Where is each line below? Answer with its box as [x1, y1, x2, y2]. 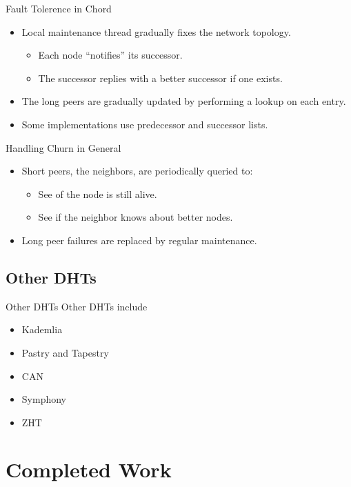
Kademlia [21, 322, 63, 337]
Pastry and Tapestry [21, 345, 109, 359]
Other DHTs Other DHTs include [6, 299, 148, 313]
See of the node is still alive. [38, 186, 157, 201]
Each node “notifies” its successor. [38, 48, 183, 62]
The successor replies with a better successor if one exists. [38, 70, 283, 85]
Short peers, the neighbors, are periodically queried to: [21, 163, 253, 178]
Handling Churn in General [6, 140, 121, 155]
